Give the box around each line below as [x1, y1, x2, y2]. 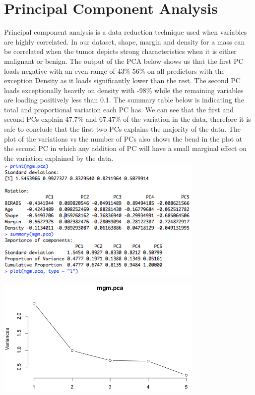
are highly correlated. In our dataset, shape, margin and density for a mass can [4, 36, 245, 47]
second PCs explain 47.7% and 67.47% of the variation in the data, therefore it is [4, 114, 251, 124]
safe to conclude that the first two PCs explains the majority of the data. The [4, 124, 241, 134]
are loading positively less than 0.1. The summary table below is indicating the [4, 95, 244, 105]
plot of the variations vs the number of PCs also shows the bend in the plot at [4, 133, 243, 144]
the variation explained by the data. [4, 152, 114, 163]
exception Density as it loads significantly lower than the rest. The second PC [4, 75, 241, 86]
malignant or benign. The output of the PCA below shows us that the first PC [4, 55, 244, 66]
